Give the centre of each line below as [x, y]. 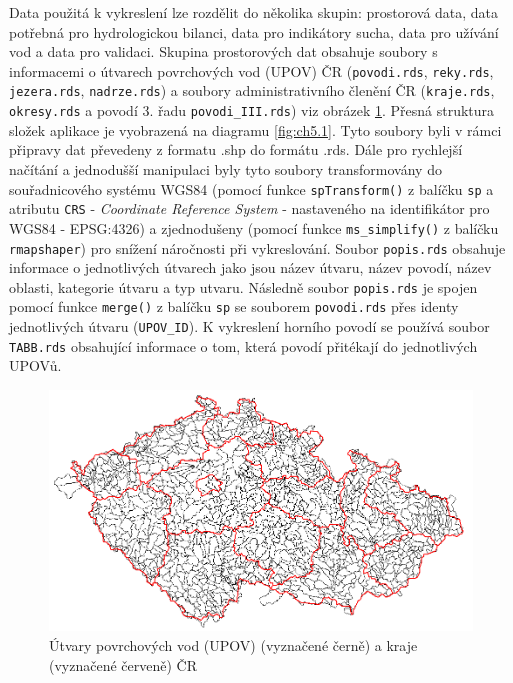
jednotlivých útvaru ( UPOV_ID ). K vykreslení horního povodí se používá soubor [249, 326]
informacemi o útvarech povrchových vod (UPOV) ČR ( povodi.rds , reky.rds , [251, 70]
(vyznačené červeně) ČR [123, 664]
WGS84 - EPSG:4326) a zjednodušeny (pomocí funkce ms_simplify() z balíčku [254, 227]
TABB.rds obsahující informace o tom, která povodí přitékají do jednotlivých [243, 345]
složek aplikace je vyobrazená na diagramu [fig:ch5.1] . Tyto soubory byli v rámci [255, 129]
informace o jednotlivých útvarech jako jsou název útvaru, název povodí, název [250, 267]
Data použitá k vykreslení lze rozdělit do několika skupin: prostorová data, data [254, 12]
